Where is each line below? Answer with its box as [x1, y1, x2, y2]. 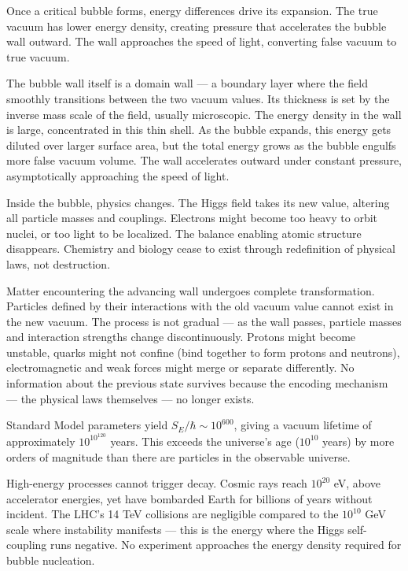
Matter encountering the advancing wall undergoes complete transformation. [6, 282, 375, 298]
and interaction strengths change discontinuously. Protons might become [6, 328, 356, 345]
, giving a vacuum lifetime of [233, 417, 372, 433]
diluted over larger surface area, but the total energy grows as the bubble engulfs [6, 136, 396, 153]
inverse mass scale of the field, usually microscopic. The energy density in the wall [6, 106, 402, 122]
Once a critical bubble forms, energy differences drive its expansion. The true [6, 2, 378, 18]
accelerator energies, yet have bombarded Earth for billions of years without [6, 490, 373, 506]
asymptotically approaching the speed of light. [6, 167, 230, 184]
